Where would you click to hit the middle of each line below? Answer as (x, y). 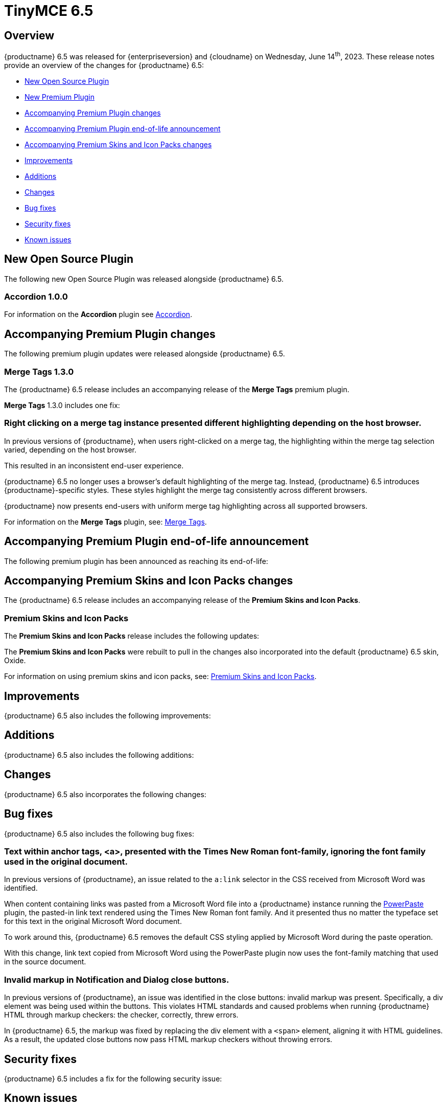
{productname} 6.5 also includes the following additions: (99, 755)
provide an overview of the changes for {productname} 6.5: (104, 65)
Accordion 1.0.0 (36, 297)
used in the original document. (66, 861)
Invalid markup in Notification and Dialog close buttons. (117, 979)
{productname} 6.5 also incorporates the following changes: (105, 794)
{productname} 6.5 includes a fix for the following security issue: (113, 1078)
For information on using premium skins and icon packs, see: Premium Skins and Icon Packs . (160, 676)
